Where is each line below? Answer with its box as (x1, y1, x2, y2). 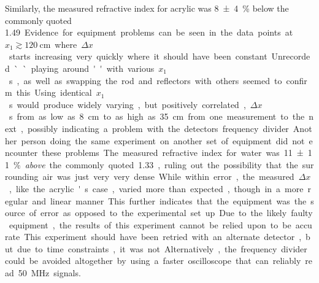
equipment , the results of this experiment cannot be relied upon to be (9, 218, 291, 231)
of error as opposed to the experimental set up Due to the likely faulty (29, 206, 313, 219)
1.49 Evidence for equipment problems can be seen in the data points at (5, 26, 293, 39)
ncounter (5, 146, 38, 159)
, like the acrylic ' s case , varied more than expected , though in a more (9, 182, 304, 195)
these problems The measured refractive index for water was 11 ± (42, 146, 304, 159)
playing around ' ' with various (31, 61, 155, 74)
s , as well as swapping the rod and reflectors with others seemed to (9, 74, 282, 87)
